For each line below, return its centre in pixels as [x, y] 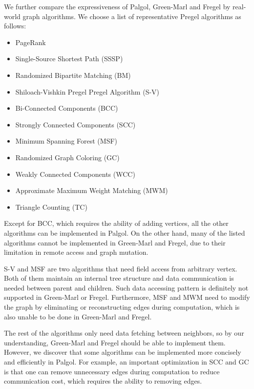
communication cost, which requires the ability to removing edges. [103, 381]
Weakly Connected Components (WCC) [75, 174]
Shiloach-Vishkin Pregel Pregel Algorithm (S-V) [87, 91]
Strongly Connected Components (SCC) [75, 124]
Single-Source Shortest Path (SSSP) [69, 59]
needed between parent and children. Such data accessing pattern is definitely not [126, 287]
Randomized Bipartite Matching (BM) [73, 75]
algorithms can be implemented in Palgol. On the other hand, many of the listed [125, 232]
